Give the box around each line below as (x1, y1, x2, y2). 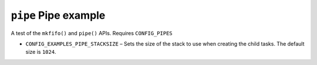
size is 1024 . (25, 49, 56, 56)
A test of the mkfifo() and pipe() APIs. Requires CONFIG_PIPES (11, 29, 173, 36)
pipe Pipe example (11, 9, 106, 22)
